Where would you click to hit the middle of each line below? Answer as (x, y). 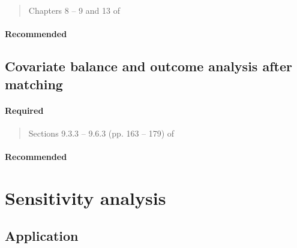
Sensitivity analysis (85, 197)
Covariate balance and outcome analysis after (148, 66)
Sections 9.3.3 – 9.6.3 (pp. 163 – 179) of (101, 133)
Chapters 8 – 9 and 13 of (74, 10)
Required (24, 110)
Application (42, 236)
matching (34, 84)
